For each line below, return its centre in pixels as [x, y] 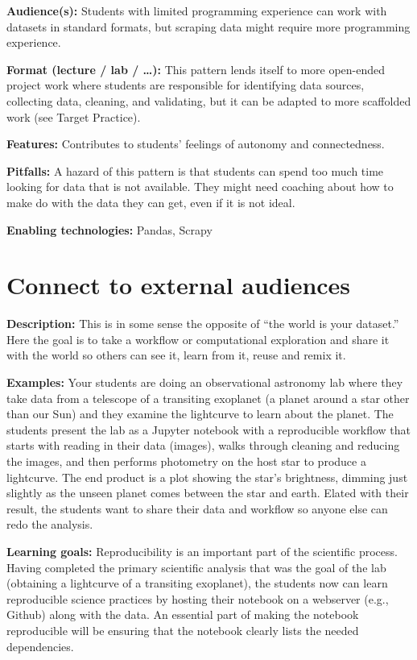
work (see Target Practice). [74, 116]
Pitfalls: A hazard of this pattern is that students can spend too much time [195, 170]
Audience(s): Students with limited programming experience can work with [197, 10]
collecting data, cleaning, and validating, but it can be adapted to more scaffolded [209, 100]
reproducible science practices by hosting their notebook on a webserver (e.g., [198, 598]
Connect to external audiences [179, 285]
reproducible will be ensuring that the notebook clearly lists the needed [183, 630]
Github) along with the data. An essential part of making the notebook [183, 614]
